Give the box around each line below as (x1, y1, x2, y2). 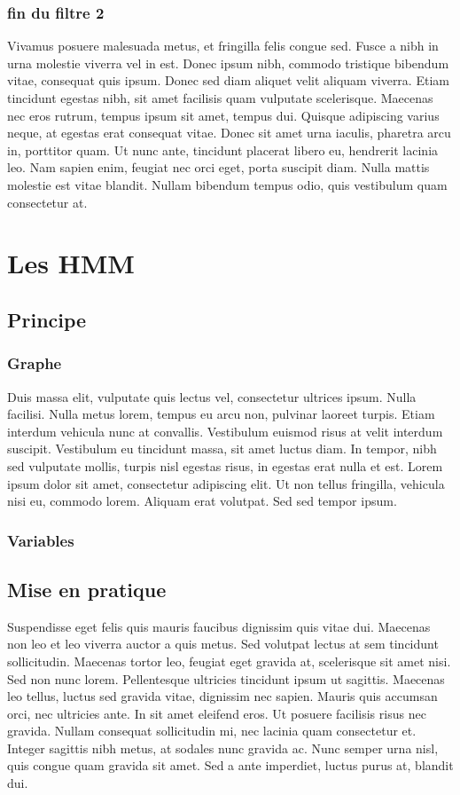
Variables (7, 529, 74, 551)
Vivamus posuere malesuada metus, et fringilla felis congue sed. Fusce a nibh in (7, 36, 439, 55)
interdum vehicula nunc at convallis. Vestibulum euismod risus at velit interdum (7, 421, 443, 440)
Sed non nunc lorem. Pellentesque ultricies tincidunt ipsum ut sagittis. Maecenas (7, 669, 445, 688)
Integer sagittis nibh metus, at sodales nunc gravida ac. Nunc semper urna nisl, (7, 738, 439, 757)
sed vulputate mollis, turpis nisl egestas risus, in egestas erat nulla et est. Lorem (7, 456, 443, 475)
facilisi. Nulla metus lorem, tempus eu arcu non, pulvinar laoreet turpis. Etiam (7, 405, 435, 423)
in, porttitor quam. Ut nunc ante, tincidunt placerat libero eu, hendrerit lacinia (7, 140, 439, 159)
